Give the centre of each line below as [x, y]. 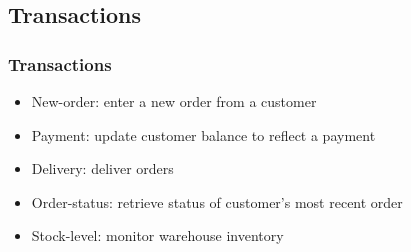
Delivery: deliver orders [102, 168]
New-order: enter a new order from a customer [174, 101]
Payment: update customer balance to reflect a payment [203, 134]
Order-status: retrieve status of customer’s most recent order [217, 201]
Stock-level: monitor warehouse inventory [157, 235]
